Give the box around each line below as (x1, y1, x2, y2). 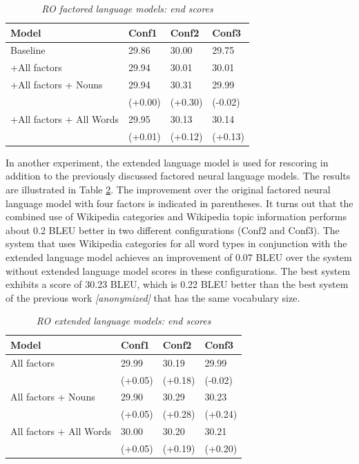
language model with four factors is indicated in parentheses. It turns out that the (6, 195, 353, 210)
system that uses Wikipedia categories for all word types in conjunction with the (6, 236, 347, 251)
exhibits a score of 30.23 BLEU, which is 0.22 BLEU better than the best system (6, 277, 349, 291)
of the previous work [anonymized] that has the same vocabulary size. (6, 290, 300, 304)
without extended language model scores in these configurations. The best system (6, 263, 351, 278)
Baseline (10, 43, 46, 57)
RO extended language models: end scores (36, 313, 211, 328)
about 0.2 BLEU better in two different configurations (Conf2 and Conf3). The (6, 222, 340, 237)
